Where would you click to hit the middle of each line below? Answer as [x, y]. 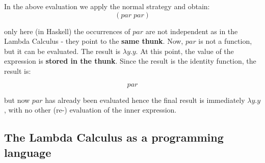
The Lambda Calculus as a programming [114, 137]
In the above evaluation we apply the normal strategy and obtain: [107, 6]
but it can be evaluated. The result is [62, 51]
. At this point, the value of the [185, 51]
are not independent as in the [192, 31]
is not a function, [225, 41]
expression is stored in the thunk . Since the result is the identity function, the [130, 61]
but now [17, 100]
